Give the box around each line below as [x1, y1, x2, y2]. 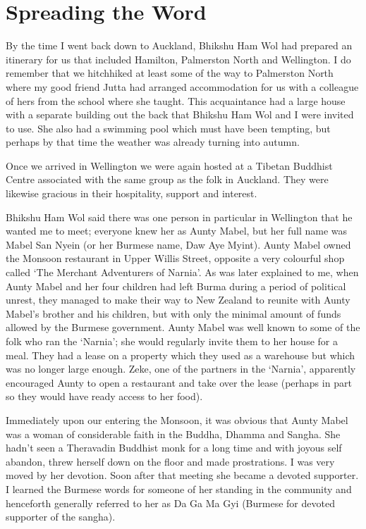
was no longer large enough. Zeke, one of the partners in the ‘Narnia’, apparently [6, 361, 356, 376]
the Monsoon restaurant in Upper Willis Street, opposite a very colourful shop [6, 251, 345, 266]
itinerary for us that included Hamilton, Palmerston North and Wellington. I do [6, 51, 351, 66]
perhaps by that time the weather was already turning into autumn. [6, 135, 300, 149]
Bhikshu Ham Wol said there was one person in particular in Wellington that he [6, 209, 353, 224]
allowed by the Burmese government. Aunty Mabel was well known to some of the [6, 320, 360, 335]
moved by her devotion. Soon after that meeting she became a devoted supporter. [6, 468, 359, 483]
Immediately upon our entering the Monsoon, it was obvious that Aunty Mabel [6, 412, 348, 427]
